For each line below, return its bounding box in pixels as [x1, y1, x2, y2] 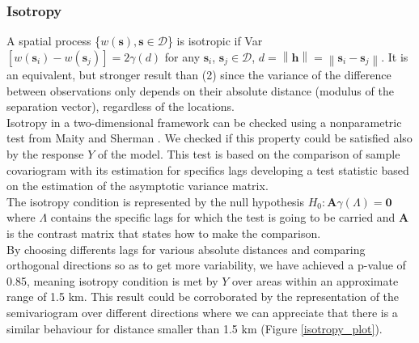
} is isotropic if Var [167, 32, 263, 49]
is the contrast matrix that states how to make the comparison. [6, 225, 321, 242]
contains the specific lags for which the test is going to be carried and [50, 209, 396, 226]
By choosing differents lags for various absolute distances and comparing [6, 240, 366, 257]
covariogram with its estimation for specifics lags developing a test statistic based [6, 161, 409, 178]
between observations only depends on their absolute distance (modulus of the [6, 82, 394, 99]
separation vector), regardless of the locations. [6, 98, 235, 115]
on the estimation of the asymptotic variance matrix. [6, 177, 269, 194]
